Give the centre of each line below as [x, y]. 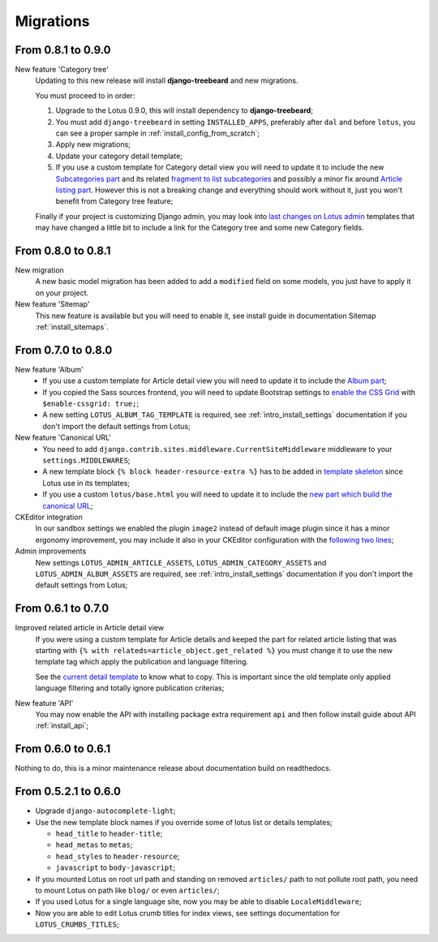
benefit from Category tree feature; [114, 201]
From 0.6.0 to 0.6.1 [63, 749]
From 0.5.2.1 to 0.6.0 [68, 791]
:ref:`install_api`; [62, 725]
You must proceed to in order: [85, 95]
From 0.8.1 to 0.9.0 [63, 50]
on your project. [62, 293]
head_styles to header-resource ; [118, 856]
